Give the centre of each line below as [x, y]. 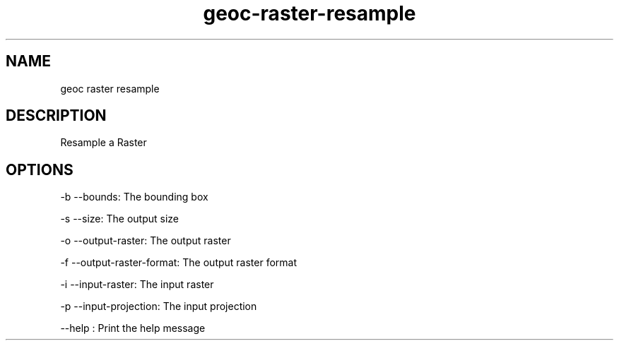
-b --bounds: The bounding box [134, 197]
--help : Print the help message [133, 328]
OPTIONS [40, 169]
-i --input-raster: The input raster [137, 285]
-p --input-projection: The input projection [159, 306]
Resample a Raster [104, 143]
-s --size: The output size [119, 219]
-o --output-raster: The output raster [146, 241]
